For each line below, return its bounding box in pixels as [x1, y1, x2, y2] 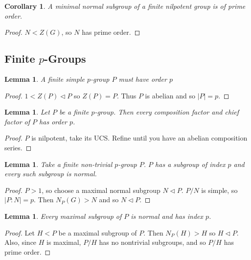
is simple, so [201, 185, 238, 195]
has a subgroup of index [155, 159, 226, 169]
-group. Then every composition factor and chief [94, 107, 239, 117]
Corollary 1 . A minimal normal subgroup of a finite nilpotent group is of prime [4, 1, 246, 11]
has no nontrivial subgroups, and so [99, 237, 206, 247]
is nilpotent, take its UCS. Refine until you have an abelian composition [31, 133, 248, 143]
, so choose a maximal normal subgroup [42, 185, 160, 195]
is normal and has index [131, 211, 203, 221]
